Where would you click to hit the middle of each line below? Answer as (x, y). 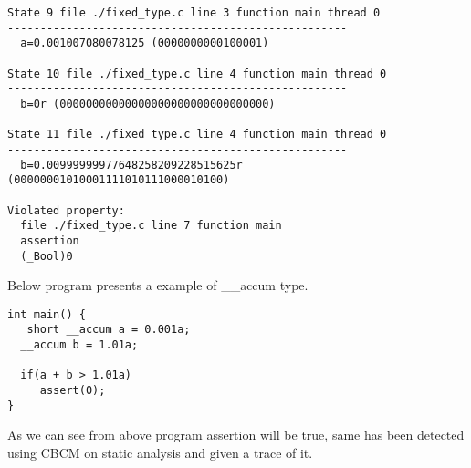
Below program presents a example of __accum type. (158, 285)
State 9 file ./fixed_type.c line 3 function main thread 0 (194, 13)
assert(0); (73, 391)
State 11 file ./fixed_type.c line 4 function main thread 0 (197, 135)
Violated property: (66, 210)
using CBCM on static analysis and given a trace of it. (160, 452)
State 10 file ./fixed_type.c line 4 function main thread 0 (197, 73)
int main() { (47, 314)
